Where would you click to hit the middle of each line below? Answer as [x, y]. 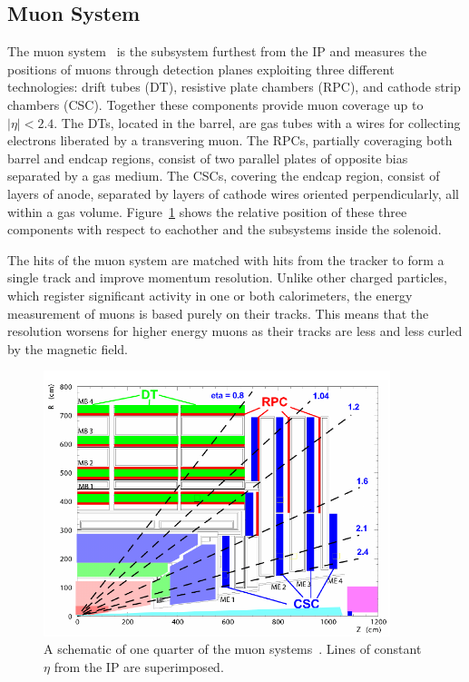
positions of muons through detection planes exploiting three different [201, 69]
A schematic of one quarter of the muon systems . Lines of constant [233, 649]
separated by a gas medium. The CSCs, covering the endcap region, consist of [224, 176]
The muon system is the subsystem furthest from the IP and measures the [217, 51]
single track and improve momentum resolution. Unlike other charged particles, [228, 277]
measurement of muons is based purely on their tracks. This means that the [218, 313]
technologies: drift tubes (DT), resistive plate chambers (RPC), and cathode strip [234, 87]
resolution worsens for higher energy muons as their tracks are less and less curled [235, 331]
